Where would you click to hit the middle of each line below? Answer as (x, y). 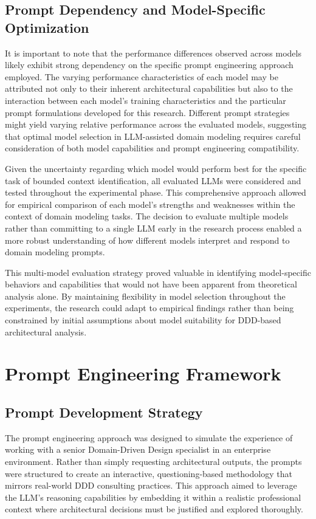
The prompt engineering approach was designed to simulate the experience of (149, 437)
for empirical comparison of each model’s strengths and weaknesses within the (150, 204)
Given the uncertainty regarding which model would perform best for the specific (156, 168)
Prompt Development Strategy (104, 412)
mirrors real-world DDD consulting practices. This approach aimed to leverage (151, 485)
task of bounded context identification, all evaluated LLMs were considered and (153, 180)
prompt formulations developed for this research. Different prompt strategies (147, 112)
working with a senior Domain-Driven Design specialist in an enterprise (138, 449)
